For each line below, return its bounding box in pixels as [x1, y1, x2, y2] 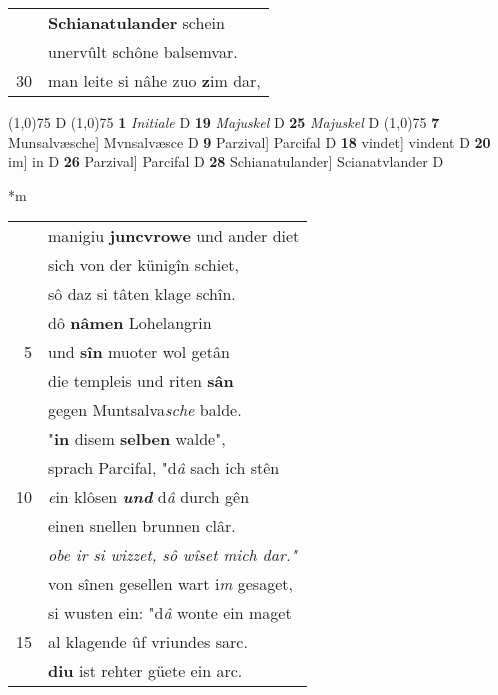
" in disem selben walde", [48, 427, 226, 451]
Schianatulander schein [48, 11, 225, 34]
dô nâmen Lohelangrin [48, 311, 212, 335]
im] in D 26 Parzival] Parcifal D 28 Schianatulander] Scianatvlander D [8, 151, 444, 172]
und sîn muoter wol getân [48, 340, 230, 364]
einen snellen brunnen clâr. [48, 514, 236, 538]
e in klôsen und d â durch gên [48, 485, 250, 509]
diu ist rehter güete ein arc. [48, 659, 243, 683]
